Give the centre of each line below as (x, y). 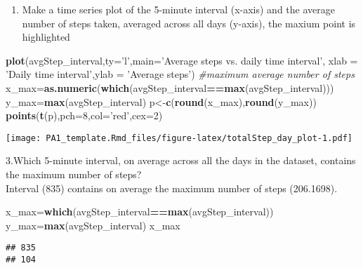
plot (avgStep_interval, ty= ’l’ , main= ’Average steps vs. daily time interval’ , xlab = (182, 60)
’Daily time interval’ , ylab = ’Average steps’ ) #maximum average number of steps (180, 74)
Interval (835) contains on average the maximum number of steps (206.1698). (172, 188)
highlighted (46, 37)
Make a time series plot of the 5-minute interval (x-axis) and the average (178, 9)
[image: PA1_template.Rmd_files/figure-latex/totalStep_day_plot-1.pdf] (179, 138)
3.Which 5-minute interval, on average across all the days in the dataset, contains (181, 160)
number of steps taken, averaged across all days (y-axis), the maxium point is (189, 23)
